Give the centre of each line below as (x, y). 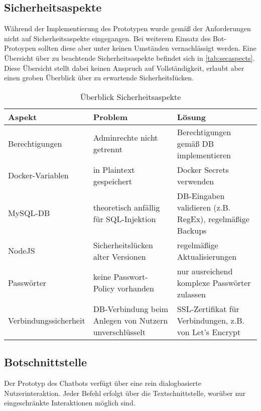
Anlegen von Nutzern (130, 320)
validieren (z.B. (204, 207)
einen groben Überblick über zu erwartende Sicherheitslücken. (99, 78)
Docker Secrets (203, 169)
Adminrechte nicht (125, 138)
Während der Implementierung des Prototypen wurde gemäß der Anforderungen (127, 28)
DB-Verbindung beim (131, 309)
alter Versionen (119, 256)
